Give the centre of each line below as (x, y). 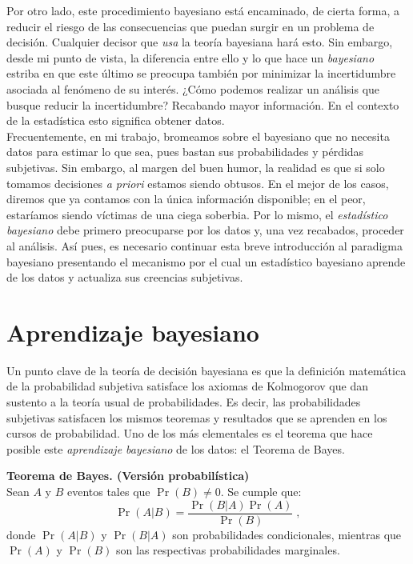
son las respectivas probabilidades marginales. (228, 550)
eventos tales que (108, 491)
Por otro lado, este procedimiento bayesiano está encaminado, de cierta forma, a (203, 10)
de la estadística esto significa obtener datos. (116, 120)
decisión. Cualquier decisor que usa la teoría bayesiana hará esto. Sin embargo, (200, 42)
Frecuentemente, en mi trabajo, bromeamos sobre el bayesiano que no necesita (198, 136)
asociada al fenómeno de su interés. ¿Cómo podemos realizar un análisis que (193, 88)
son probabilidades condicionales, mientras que (287, 534)
